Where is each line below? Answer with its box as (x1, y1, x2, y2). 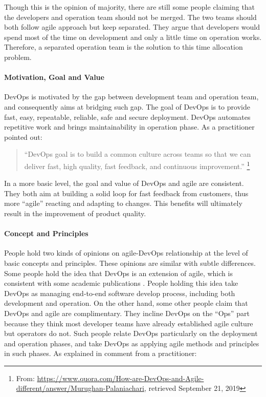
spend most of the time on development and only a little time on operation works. (4, 31, 262, 42)
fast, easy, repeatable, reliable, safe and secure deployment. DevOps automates (4, 111, 251, 122)
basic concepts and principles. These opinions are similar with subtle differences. (4, 257, 256, 268)
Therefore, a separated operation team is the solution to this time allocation (4, 41, 243, 52)
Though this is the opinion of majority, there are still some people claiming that (4, 2, 255, 12)
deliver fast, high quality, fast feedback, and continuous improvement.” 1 (24, 159, 250, 171)
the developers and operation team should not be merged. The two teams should (4, 11, 257, 22)
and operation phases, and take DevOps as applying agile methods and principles (4, 338, 259, 348)
